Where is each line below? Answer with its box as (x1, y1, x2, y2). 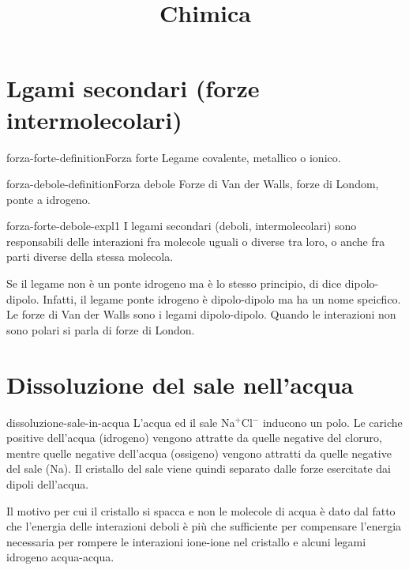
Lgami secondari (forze (6, 72, 260, 104)
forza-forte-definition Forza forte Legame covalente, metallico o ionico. (6, 149, 341, 165)
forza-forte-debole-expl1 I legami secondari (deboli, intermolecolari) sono (6, 217, 357, 234)
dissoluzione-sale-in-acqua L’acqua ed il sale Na (6, 413, 235, 430)
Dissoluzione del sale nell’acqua (6, 368, 354, 400)
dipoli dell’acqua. (6, 475, 89, 492)
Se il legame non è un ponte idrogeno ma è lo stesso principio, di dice (6, 275, 342, 292)
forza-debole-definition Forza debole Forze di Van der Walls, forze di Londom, (6, 176, 379, 192)
